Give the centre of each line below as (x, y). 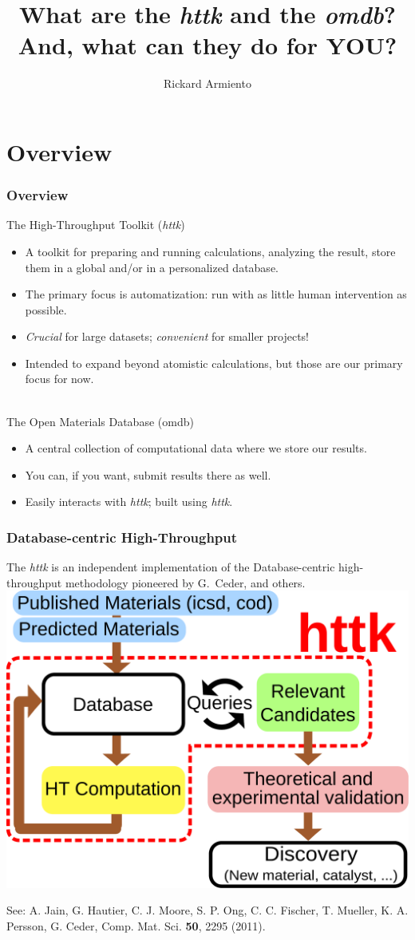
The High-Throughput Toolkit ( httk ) (96, 225)
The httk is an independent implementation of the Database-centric (171, 567)
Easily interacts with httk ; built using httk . (129, 502)
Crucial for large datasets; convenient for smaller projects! (167, 336)
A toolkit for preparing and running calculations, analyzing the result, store (210, 251)
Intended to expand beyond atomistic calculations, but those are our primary (214, 363)
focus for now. (59, 379)
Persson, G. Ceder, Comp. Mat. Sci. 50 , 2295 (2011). (136, 925)
